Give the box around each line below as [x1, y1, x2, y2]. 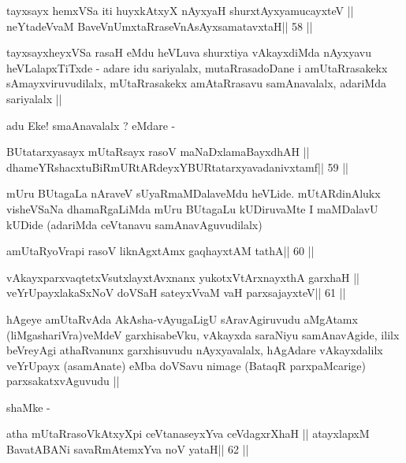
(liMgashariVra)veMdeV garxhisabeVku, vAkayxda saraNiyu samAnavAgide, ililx [6, 326, 400, 343]
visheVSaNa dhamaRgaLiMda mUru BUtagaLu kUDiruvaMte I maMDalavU [6, 200, 378, 217]
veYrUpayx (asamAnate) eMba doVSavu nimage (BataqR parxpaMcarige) [6, 357, 366, 373]
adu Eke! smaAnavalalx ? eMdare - [6, 117, 176, 133]
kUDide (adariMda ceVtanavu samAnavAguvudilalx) [6, 216, 263, 232]
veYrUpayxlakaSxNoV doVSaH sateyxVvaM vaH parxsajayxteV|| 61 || [6, 284, 346, 301]
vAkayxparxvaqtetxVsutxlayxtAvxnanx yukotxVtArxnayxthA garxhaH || [6, 269, 359, 285]
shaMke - [6, 398, 50, 415]
